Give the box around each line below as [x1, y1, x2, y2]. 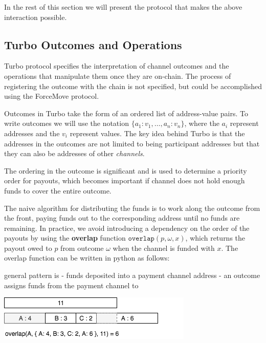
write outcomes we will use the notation [4, 118, 129, 128]
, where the [184, 118, 219, 128]
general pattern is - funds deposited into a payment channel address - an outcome [4, 270, 260, 281]
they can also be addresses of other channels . [4, 148, 145, 159]
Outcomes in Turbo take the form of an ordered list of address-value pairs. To [4, 108, 249, 118]
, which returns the [185, 232, 246, 243]
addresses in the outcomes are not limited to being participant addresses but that [4, 138, 260, 148]
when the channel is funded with [113, 242, 215, 253]
